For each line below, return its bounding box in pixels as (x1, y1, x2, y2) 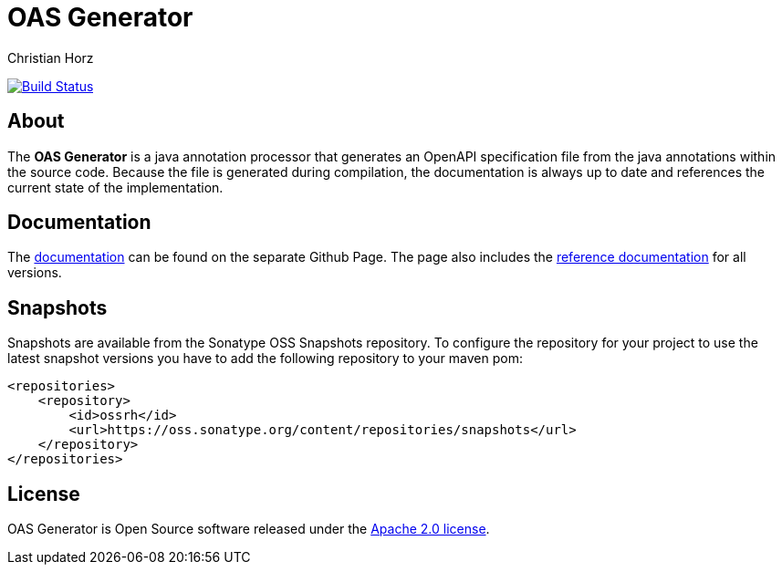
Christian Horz (7, 49, 94, 66)
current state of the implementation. (7, 179, 224, 195)
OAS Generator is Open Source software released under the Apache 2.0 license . (7, 521, 490, 537)
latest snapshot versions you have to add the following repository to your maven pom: (7, 350, 523, 367)
